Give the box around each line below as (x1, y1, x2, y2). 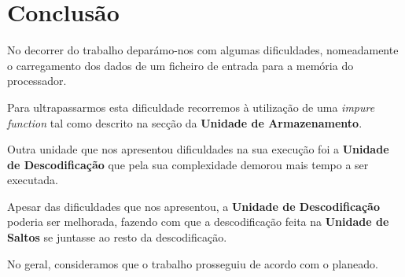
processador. (7, 72, 67, 89)
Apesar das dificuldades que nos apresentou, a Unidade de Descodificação (7, 198, 380, 214)
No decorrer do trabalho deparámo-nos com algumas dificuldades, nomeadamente (7, 42, 399, 58)
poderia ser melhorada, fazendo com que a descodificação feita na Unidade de (7, 213, 389, 230)
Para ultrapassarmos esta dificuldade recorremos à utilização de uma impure (7, 98, 375, 115)
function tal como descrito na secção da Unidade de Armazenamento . (7, 114, 363, 131)
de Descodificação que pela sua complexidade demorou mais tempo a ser (7, 156, 369, 172)
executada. (7, 172, 58, 188)
